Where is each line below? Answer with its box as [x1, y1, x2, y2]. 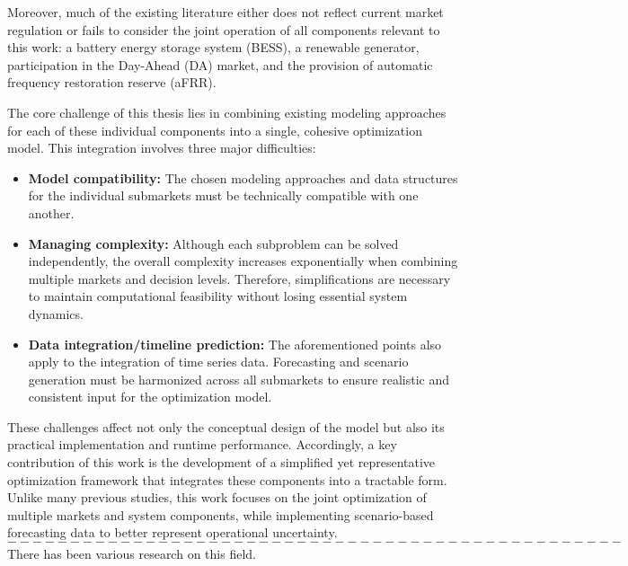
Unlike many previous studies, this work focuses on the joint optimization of [7, 488, 427, 507]
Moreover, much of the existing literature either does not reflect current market [7, 3, 444, 21]
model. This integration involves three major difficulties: [7, 138, 316, 157]
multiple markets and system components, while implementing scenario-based [7, 505, 434, 524]
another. [28, 203, 75, 222]
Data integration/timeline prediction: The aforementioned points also [28, 334, 442, 353]
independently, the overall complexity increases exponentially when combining [28, 252, 458, 270]
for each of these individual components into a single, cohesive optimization [7, 120, 422, 139]
